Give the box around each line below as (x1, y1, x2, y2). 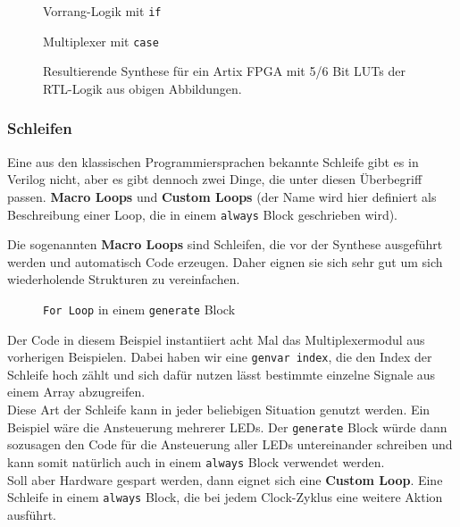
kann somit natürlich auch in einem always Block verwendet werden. (7, 452, 385, 471)
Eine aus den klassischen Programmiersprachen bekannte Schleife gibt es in (7, 152, 419, 171)
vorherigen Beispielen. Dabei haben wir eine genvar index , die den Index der (7, 347, 432, 366)
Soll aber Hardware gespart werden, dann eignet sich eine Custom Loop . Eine (7, 470, 443, 489)
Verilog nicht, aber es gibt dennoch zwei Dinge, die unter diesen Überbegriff (7, 170, 422, 188)
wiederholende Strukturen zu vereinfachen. (7, 270, 240, 289)
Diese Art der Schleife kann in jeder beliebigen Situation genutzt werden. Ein (7, 400, 431, 419)
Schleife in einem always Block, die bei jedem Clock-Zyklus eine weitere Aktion (7, 488, 443, 506)
